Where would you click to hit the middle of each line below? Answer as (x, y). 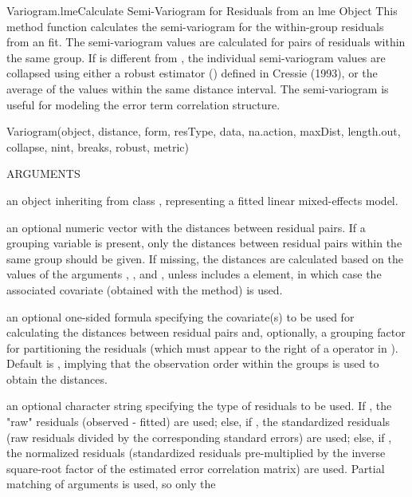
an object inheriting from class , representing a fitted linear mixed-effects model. (202, 200)
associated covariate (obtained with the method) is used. (145, 289)
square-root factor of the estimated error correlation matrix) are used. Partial (196, 468)
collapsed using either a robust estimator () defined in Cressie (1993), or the (192, 73)
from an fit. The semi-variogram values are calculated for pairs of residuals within (206, 42)
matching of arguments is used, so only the (111, 484)
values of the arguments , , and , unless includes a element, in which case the (194, 274)
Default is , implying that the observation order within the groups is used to (193, 363)
